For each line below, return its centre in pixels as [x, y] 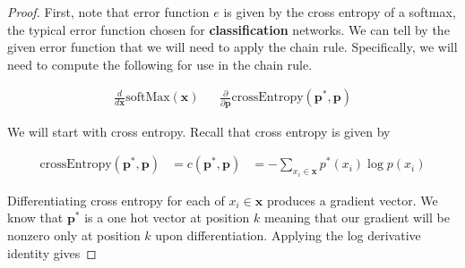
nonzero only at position [74, 234]
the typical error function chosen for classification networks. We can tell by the [228, 29]
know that [35, 218]
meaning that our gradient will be [357, 218]
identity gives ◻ [52, 252]
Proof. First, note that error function [108, 12]
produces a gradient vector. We [352, 200]
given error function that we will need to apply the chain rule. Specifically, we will [232, 47]
